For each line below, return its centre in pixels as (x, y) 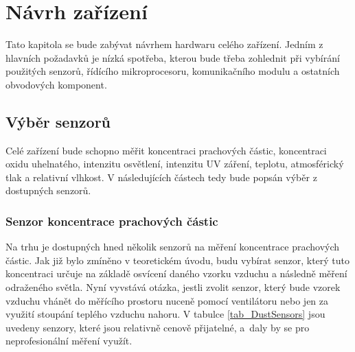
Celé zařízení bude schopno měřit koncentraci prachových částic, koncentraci (166, 150)
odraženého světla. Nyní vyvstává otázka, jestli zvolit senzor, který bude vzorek (173, 287)
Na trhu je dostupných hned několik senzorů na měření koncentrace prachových (173, 247)
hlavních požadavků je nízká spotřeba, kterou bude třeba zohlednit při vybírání (173, 57)
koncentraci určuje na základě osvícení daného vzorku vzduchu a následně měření (176, 273)
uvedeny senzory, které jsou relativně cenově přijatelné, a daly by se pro (158, 327)
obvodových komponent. (56, 84)
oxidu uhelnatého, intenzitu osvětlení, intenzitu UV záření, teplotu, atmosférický (175, 164)
